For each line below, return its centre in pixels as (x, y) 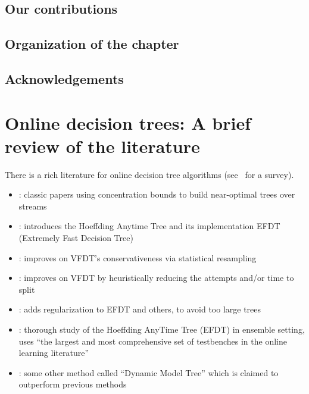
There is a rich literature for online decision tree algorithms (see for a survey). (149, 174)
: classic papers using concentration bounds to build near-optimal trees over (157, 194)
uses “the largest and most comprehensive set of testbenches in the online (153, 341)
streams (33, 206)
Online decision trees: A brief (128, 122)
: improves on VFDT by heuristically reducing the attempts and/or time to (156, 278)
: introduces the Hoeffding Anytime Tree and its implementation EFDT (149, 226)
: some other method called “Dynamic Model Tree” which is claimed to (149, 372)
